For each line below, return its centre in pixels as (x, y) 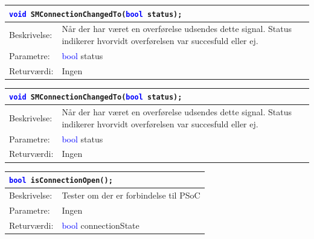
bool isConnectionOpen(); (61, 181)
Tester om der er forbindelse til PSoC (131, 195)
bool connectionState (101, 225)
